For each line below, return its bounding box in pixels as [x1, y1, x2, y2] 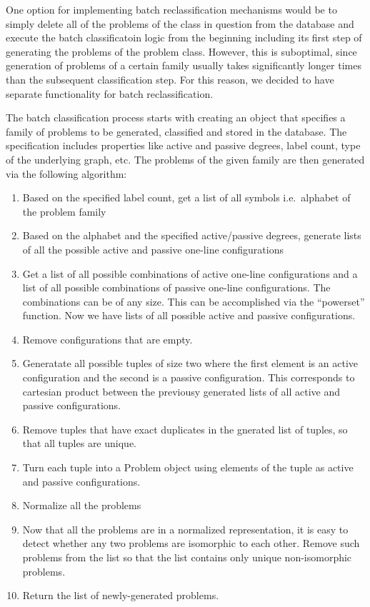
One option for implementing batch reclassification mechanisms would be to [6, 2, 337, 16]
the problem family [22, 204, 106, 219]
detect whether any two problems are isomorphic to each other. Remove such [22, 536, 360, 551]
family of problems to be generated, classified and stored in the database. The [6, 124, 347, 139]
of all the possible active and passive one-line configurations [22, 241, 284, 256]
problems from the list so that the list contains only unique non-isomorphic [22, 550, 352, 564]
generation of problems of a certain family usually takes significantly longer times [6, 58, 361, 73]
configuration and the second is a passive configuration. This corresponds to [22, 370, 355, 385]
